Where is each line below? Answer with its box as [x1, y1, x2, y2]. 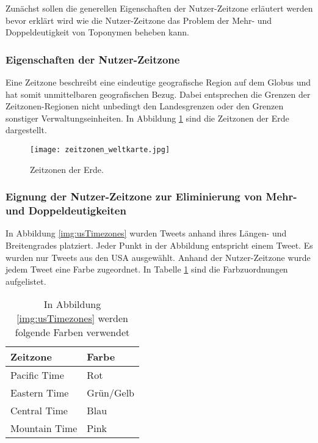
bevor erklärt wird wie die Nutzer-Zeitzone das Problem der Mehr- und [5, 13, 272, 26]
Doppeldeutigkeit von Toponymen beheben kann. [5, 26, 189, 38]
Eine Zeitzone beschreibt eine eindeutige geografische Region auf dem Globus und [5, 76, 311, 88]
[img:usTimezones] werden [16, 311, 128, 326]
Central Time [10, 403, 68, 418]
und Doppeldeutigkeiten [5, 203, 126, 218]
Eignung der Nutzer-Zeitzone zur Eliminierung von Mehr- [5, 189, 297, 204]
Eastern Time [10, 386, 69, 400]
